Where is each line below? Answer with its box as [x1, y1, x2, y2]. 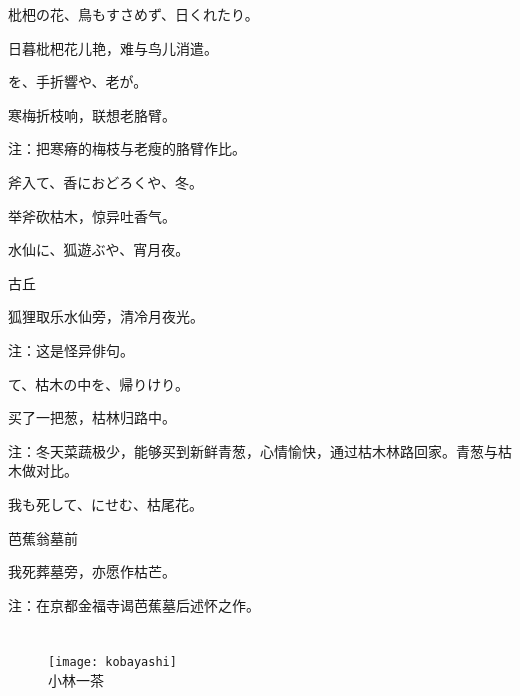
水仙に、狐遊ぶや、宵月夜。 [8, 239, 190, 260]
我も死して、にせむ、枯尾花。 [8, 493, 203, 514]
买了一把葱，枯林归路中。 [8, 407, 176, 428]
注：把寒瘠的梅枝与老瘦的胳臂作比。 [8, 138, 246, 159]
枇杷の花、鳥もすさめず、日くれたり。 [8, 4, 259, 24]
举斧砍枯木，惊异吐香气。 [8, 205, 176, 226]
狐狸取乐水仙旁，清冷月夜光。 [8, 306, 204, 327]
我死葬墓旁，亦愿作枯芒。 [8, 561, 176, 582]
